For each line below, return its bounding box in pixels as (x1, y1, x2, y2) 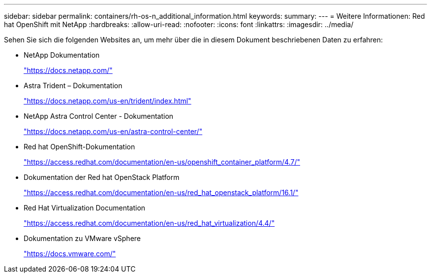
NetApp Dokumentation (24, 51, 100, 59)
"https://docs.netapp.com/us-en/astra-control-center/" (24, 127, 203, 136)
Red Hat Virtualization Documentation (24, 204, 146, 212)
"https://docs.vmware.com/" (24, 249, 116, 258)
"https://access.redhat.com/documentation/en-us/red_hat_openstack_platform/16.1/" (24, 188, 299, 197)
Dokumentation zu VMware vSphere (24, 234, 141, 242)
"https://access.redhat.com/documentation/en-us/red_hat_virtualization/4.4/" (24, 219, 275, 227)
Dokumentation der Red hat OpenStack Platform (24, 173, 180, 181)
